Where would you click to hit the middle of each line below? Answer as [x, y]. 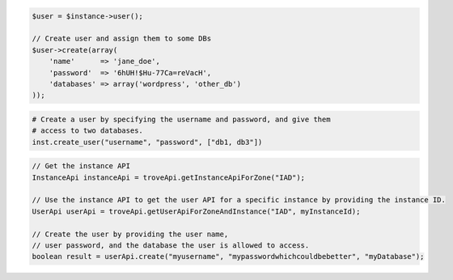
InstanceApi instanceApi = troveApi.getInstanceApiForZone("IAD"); [169, 177]
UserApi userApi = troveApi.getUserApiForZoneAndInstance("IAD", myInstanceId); [196, 211]
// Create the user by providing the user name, [130, 234]
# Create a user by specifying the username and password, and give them [181, 119]
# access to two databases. [87, 131]
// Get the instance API [81, 166]
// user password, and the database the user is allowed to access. [171, 246]
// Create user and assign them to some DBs [122, 39]
